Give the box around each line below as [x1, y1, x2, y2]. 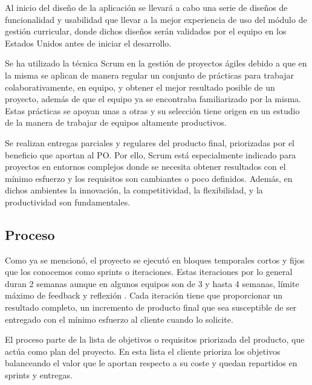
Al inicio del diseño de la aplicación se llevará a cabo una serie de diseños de [5, 1, 288, 13]
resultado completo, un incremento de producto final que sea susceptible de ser [5, 301, 297, 314]
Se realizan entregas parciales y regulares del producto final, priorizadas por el [5, 136, 295, 149]
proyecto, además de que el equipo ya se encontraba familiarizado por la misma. [5, 92, 301, 105]
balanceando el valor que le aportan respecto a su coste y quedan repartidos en [5, 357, 297, 369]
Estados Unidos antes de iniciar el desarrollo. [5, 36, 172, 49]
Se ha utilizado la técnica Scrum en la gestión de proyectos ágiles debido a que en [5, 57, 307, 70]
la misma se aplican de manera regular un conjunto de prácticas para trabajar [5, 68, 294, 81]
